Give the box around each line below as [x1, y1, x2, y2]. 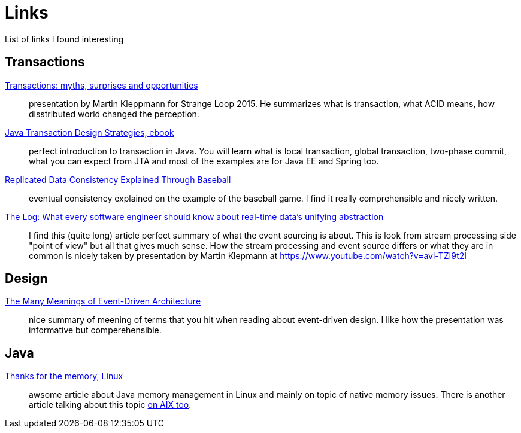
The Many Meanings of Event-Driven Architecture [5, 296, 201, 307]
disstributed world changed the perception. [29, 108, 199, 119]
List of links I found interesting [5, 33, 124, 44]
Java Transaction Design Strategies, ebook [5, 127, 174, 138]
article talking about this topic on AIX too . [29, 400, 192, 410]
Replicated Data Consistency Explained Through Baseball [5, 174, 231, 185]
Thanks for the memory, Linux [5, 371, 123, 382]
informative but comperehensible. [29, 325, 162, 336]
